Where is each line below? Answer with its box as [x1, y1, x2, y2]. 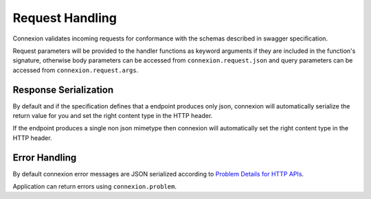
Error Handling [12, 152, 77, 163]
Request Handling [12, 10, 117, 25]
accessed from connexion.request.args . [12, 66, 139, 74]
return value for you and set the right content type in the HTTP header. [12, 112, 213, 120]
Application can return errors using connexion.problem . [12, 183, 177, 191]
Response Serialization [12, 84, 113, 95]
